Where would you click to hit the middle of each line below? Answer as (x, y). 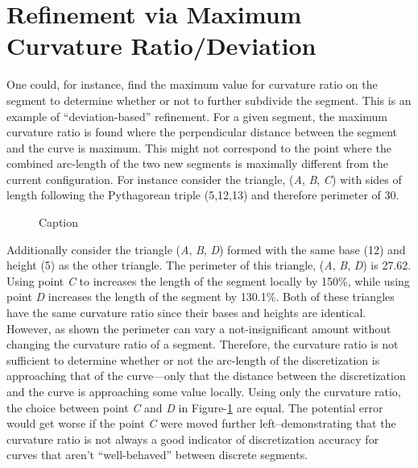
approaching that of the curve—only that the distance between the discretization (206, 376)
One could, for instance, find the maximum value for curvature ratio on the (192, 84)
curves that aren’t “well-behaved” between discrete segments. (157, 455)
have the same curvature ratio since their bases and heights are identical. (186, 313)
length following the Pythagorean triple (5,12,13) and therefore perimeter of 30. (203, 195)
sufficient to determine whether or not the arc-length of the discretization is (193, 359)
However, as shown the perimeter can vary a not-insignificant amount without (199, 328)
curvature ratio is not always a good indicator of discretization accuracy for (193, 439)
